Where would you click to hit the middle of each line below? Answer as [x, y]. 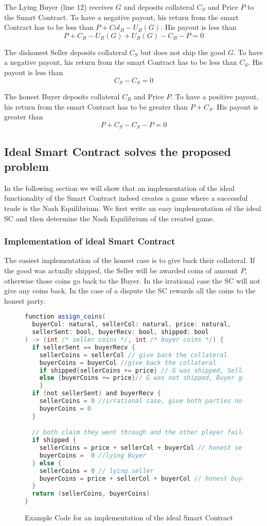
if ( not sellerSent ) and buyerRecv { [96, 393]
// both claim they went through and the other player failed [141, 433]
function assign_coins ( [65, 317]
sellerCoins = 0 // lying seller [96, 471]
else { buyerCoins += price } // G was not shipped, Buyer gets [146, 378]
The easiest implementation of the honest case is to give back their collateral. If [130, 260]
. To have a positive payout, [215, 97]
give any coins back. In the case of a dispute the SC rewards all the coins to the [130, 291]
